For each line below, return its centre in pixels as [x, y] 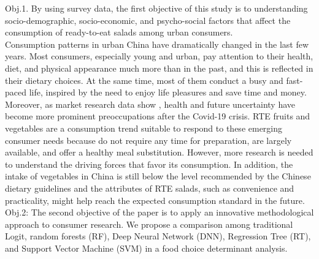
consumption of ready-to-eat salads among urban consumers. [119, 32]
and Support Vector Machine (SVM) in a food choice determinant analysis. [146, 248]
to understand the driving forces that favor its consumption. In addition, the [149, 164]
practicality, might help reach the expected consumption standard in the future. [155, 200]
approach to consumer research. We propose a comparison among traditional [149, 224]
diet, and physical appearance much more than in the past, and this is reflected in [159, 68]
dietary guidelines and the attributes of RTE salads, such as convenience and [150, 188]
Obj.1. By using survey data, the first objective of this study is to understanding [156, 8]
